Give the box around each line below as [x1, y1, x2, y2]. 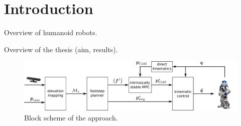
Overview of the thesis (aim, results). [4, 44, 118, 54]
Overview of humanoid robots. [4, 27, 97, 38]
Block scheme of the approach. [24, 112, 118, 122]
